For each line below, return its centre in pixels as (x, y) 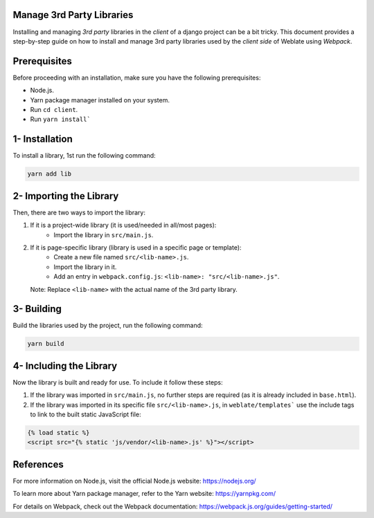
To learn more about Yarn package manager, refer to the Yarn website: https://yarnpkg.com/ (144, 494)
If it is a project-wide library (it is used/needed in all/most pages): (123, 225)
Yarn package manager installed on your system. (100, 100)
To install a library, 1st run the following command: (84, 156)
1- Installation (43, 139)
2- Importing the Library (66, 196)
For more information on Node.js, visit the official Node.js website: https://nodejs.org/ (134, 481)
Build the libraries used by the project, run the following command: (108, 326)
